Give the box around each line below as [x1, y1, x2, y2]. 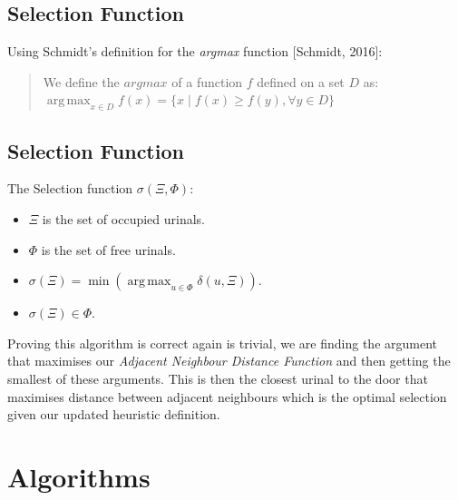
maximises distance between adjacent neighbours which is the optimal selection [7, 387, 447, 406]
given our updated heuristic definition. [7, 405, 220, 424]
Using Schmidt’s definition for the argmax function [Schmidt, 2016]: [7, 42, 383, 61]
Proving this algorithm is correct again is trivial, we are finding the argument [7, 333, 437, 352]
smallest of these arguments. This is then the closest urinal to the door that [7, 368, 428, 387]
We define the [43, 72, 120, 91]
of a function [171, 72, 243, 91]
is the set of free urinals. [41, 240, 176, 259]
